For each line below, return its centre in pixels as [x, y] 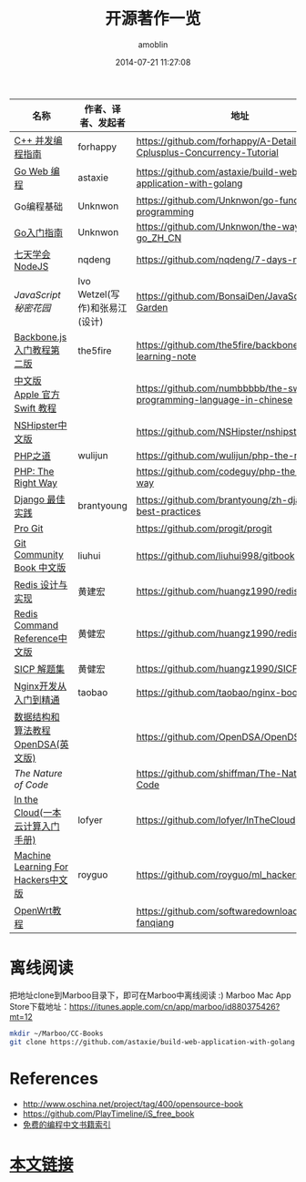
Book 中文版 [40, 568]
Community [39, 554]
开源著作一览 [153, 19]
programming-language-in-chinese [214, 399]
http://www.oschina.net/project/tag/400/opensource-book [133, 1104]
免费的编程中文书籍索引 [66, 1124]
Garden [152, 307]
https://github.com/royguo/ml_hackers [219, 874]
